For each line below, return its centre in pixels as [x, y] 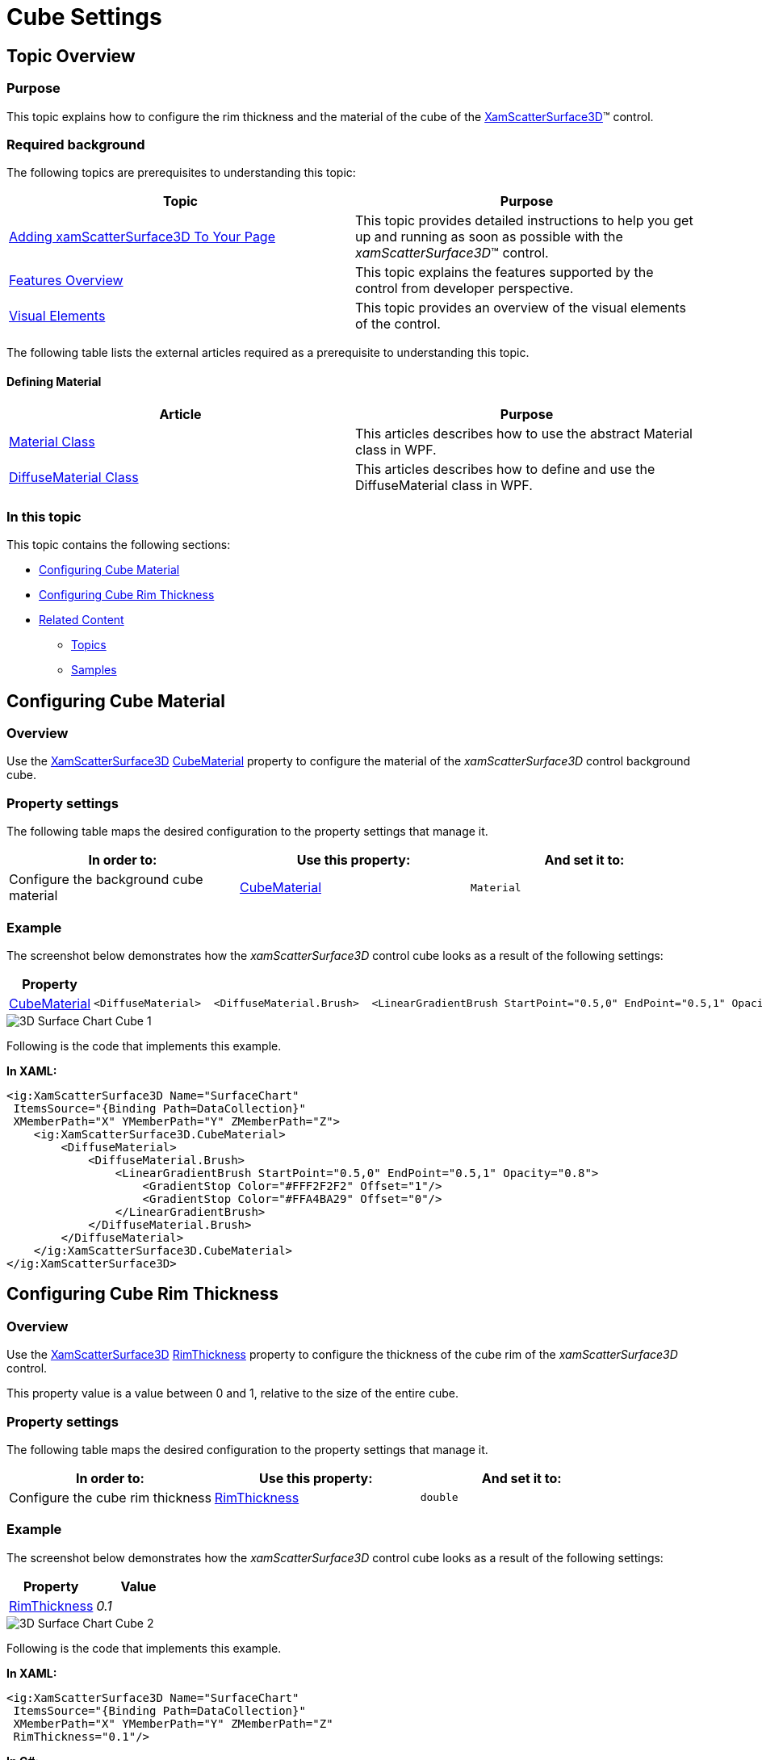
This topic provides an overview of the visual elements [521, 308]
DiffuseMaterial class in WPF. [444, 485]
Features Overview [66, 281]
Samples [94, 670]
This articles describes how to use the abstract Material [524, 433]
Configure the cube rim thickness [110, 1497]
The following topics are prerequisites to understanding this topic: [181, 173]
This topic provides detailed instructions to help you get [524, 221]
